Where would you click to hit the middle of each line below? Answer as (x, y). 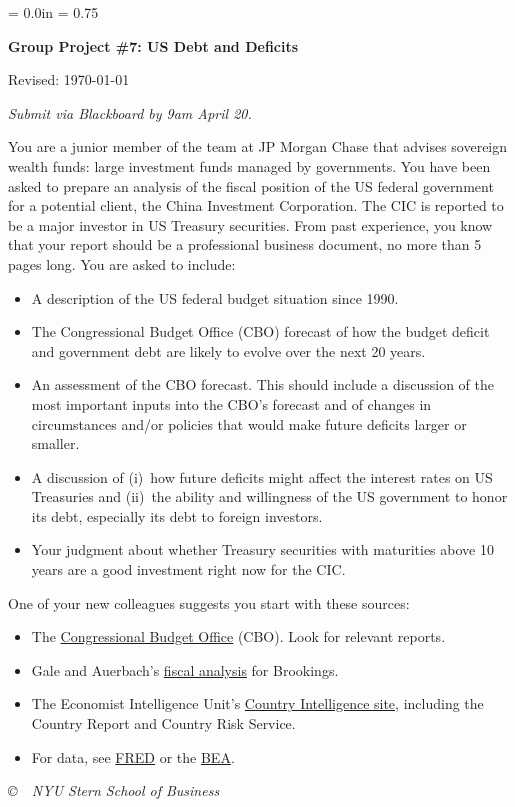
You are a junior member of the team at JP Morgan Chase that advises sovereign (258, 146)
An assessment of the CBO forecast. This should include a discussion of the (262, 384)
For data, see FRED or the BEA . (133, 756)
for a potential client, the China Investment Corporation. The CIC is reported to (256, 205)
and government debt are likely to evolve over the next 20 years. (228, 350)
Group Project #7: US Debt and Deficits (153, 45)
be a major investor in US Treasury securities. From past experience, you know (250, 224)
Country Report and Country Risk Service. (163, 723)
